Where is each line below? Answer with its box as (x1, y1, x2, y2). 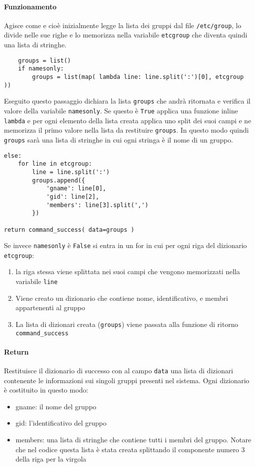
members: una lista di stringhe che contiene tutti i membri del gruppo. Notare (15, 434, 252, 445)
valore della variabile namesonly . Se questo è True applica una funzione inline (4, 105, 238, 115)
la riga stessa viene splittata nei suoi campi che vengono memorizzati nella (15, 266, 240, 277)
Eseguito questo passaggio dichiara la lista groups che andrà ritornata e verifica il (4, 96, 251, 106)
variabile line (15, 276, 58, 287)
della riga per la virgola (15, 454, 87, 464)
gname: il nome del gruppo (15, 401, 96, 411)
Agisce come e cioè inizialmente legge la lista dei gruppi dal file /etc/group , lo (4, 20, 242, 30)
